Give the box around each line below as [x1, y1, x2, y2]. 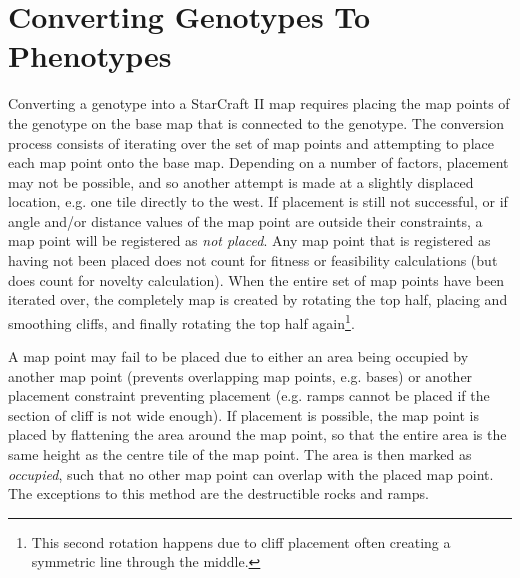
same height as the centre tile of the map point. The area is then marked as [8, 444, 472, 465]
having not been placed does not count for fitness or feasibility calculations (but [8, 250, 498, 271]
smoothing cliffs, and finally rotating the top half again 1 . [8, 309, 355, 333]
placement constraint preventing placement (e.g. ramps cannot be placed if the [8, 385, 490, 406]
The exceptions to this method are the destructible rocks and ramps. [8, 483, 429, 504]
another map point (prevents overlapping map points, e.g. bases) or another [8, 365, 473, 386]
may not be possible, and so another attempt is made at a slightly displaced [8, 171, 474, 192]
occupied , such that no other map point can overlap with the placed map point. [8, 463, 494, 484]
